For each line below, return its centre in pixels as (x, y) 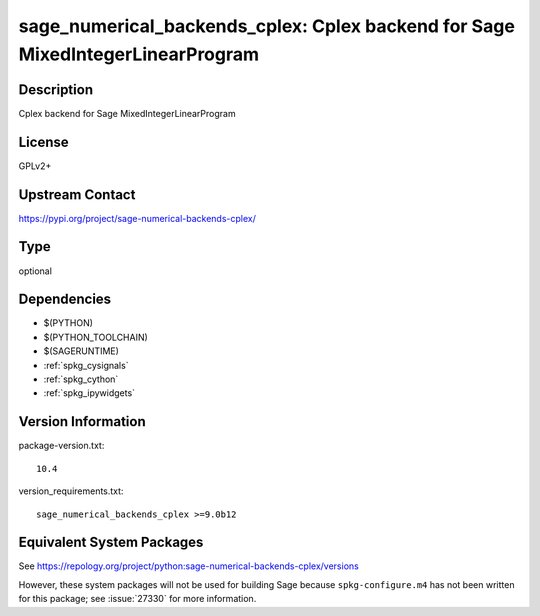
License (43, 141)
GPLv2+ (35, 166)
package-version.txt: (61, 446)
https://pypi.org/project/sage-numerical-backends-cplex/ (137, 218)
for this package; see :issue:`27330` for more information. (137, 599)
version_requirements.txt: (71, 491)
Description (56, 89)
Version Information (82, 421)
